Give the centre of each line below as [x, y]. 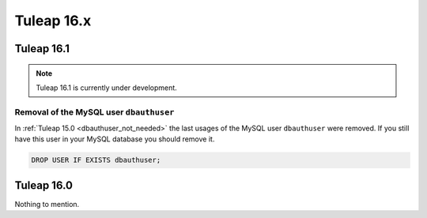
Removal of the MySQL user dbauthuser [94, 112]
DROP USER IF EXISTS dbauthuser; [96, 160]
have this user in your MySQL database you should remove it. [115, 139]
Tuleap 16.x [53, 21]
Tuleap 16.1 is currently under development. [106, 88]
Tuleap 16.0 [43, 185]
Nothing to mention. [47, 204]
